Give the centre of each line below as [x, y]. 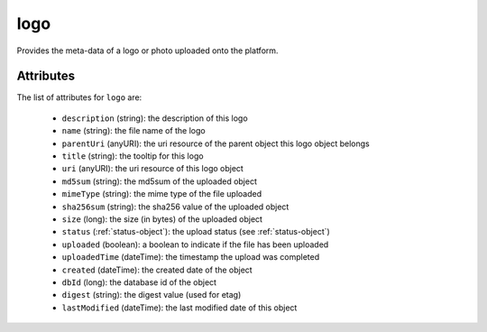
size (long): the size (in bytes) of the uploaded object [162, 219]
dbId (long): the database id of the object [139, 282]
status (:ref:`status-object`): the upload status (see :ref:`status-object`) [196, 232]
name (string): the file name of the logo [134, 131]
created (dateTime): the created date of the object [157, 270]
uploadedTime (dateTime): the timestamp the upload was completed [191, 257]
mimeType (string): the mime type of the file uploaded [162, 194]
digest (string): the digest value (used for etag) [152, 295]
